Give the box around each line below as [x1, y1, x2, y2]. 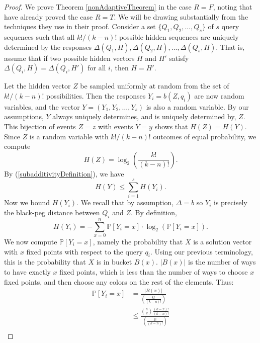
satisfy [169, 52, 189, 63]
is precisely [214, 197, 247, 208]
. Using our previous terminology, [150, 246, 253, 256]
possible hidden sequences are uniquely [119, 31, 239, 42]
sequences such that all [4, 31, 75, 42]
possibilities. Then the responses [46, 90, 146, 101]
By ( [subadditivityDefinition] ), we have [4, 168, 124, 179]
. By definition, [131, 207, 177, 218]
